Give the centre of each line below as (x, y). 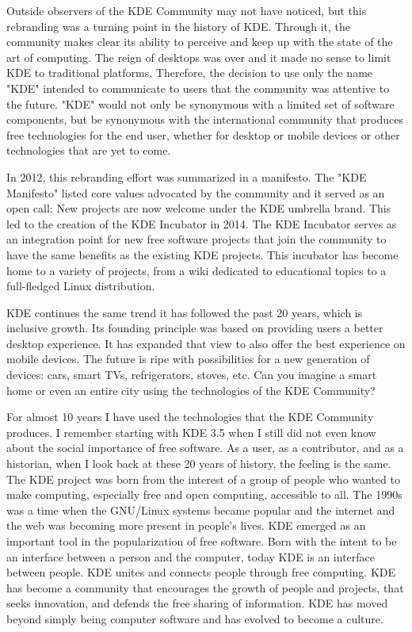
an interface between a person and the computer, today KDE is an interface (191, 556)
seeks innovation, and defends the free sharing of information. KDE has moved (197, 603)
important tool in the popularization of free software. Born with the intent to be (202, 541)
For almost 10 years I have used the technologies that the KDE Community (190, 417)
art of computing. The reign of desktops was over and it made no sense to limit (199, 57)
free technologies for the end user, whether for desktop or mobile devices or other (203, 134)
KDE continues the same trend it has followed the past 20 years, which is (185, 312)
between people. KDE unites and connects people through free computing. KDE (201, 572)
